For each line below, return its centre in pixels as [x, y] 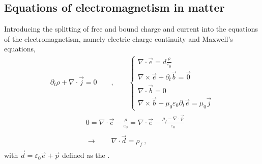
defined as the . [86, 155]
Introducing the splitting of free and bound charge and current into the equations [131, 29]
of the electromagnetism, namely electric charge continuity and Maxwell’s [119, 38]
